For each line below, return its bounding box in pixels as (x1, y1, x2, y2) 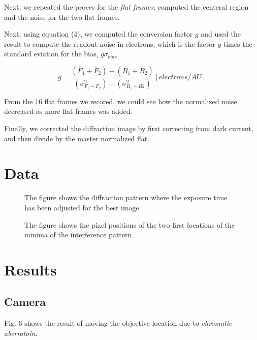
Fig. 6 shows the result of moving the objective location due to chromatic (4, 318, 232, 328)
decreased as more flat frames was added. (4, 106, 133, 116)
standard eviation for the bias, (4, 48, 99, 59)
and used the (201, 28, 241, 39)
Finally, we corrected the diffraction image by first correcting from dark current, (4, 123, 253, 134)
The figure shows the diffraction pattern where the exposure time (24, 192, 228, 203)
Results (4, 259, 57, 280)
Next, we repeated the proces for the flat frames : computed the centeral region (4, 2, 249, 12)
